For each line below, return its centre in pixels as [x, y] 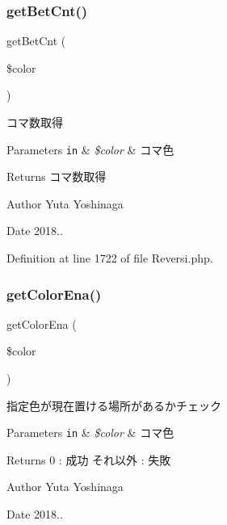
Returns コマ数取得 [57, 176]
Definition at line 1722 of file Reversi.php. [110, 258]
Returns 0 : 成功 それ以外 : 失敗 [89, 459]
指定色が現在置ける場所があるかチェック [114, 405]
